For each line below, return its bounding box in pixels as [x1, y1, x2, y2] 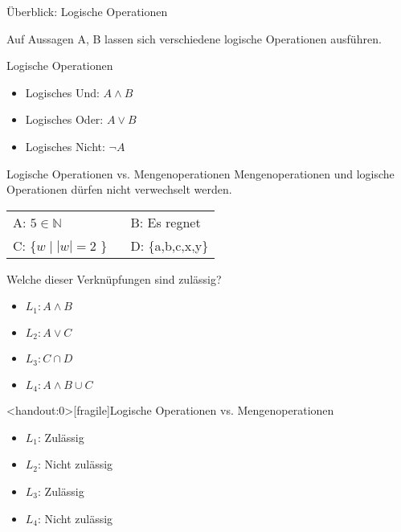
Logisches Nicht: [25, 137, 105, 154]
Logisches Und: [25, 84, 100, 100]
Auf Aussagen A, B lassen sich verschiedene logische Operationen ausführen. [6, 30, 382, 47]
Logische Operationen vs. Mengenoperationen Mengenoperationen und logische [6, 165, 395, 182]
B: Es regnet [130, 212, 201, 231]
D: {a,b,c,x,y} [130, 235, 209, 255]
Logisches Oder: [25, 111, 104, 128]
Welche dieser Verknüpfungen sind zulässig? [6, 270, 222, 287]
